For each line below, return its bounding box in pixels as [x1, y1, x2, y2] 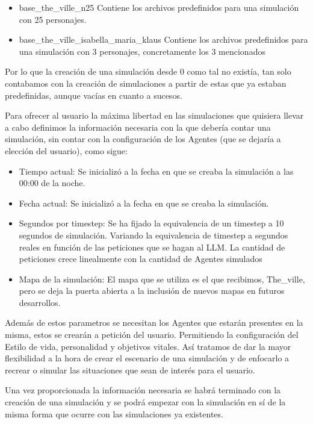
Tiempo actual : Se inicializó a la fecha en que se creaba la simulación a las [19, 164, 294, 177]
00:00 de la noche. [19, 176, 85, 189]
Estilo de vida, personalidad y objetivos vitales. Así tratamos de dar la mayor [5, 340, 291, 352]
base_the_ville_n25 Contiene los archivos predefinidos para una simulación [19, 1, 299, 13]
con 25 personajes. [19, 13, 87, 25]
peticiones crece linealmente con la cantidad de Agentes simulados [19, 252, 262, 265]
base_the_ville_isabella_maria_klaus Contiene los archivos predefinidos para [19, 33, 308, 46]
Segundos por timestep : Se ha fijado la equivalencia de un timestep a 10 [19, 217, 284, 229]
